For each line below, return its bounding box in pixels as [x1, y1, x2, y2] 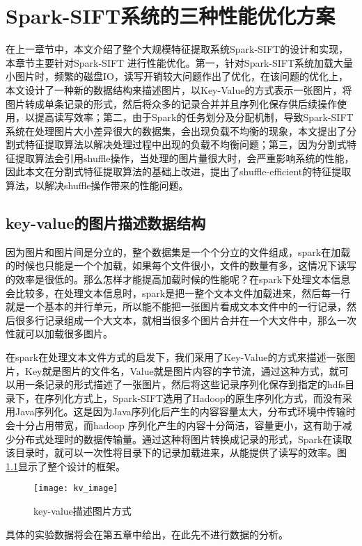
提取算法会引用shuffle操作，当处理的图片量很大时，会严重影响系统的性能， [15, 150, 354, 165]
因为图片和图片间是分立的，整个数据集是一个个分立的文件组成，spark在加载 [6, 244, 351, 259]
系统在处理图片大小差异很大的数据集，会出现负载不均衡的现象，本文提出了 [6, 123, 347, 138]
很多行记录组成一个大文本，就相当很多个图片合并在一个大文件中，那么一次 [15, 312, 356, 327]
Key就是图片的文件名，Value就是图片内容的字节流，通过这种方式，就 [24, 363, 339, 378]
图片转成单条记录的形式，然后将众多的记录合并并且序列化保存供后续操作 [6, 96, 337, 111]
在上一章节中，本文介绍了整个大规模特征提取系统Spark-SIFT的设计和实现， [6, 42, 349, 56]
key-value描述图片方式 [33, 504, 132, 518]
